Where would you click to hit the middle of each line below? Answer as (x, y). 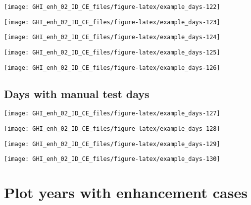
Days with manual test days (77, 93)
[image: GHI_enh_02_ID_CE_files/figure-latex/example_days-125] (112, 52)
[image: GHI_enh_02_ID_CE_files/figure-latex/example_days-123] (112, 22)
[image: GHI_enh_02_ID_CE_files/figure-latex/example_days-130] (112, 159)
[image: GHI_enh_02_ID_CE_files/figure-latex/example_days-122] (112, 7)
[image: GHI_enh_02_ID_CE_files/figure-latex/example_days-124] (112, 37)
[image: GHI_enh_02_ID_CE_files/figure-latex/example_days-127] (112, 114)
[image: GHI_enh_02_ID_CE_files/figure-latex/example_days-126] (112, 68)
